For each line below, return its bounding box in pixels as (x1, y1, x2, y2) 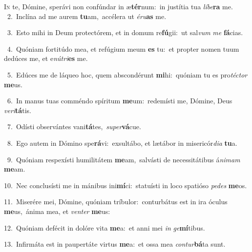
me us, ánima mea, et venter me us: (4, 206, 110, 216)
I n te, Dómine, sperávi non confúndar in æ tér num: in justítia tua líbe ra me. (4, 1, 233, 11)
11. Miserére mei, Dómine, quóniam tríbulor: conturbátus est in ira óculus (4, 196, 228, 207)
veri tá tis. (4, 105, 31, 115)
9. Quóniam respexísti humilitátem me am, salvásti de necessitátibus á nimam (7, 154, 240, 164)
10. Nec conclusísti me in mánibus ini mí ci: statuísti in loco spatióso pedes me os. (4, 180, 247, 190)
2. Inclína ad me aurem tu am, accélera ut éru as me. (7, 11, 167, 21)
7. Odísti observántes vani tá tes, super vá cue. (7, 121, 141, 132)
